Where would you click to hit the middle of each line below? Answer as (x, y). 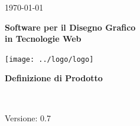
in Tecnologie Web (43, 39)
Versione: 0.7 (28, 117)
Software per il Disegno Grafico (70, 27)
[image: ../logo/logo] (49, 59)
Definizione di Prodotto (54, 78)
